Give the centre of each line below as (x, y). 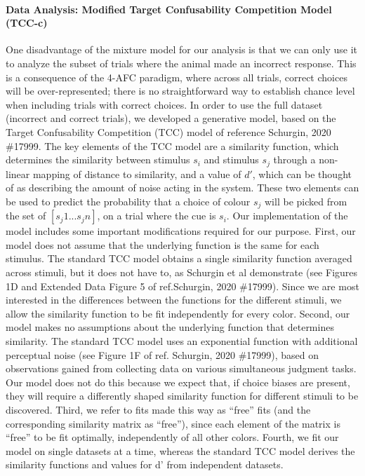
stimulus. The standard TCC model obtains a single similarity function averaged (179, 258)
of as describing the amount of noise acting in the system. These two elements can (182, 188)
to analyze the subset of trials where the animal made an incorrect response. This (181, 63)
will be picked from (306, 201)
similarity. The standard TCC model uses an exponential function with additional (182, 340)
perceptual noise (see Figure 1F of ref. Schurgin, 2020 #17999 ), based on (162, 354)
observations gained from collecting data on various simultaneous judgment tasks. (181, 368)
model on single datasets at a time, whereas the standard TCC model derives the (180, 450)
